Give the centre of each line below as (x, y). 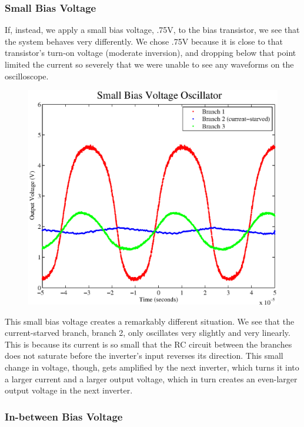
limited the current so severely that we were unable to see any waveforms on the (149, 64)
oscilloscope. (27, 76)
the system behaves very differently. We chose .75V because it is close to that (144, 41)
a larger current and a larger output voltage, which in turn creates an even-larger (151, 378)
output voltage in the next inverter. (69, 390)
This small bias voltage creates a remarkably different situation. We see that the (150, 321)
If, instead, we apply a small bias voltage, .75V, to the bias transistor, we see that (152, 30)
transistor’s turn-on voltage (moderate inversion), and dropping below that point (151, 53)
